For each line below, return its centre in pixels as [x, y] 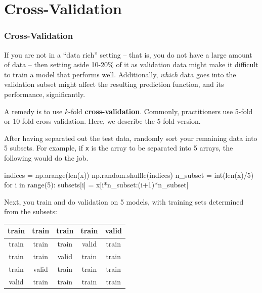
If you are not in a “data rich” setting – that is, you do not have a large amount [128, 54]
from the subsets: [31, 211]
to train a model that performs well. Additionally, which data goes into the [120, 74]
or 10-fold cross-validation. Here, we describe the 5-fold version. [102, 121]
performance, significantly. [45, 94]
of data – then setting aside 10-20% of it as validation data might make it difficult [131, 64]
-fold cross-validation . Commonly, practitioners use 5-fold [161, 111]
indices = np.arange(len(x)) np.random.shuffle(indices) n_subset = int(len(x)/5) [129, 175]
